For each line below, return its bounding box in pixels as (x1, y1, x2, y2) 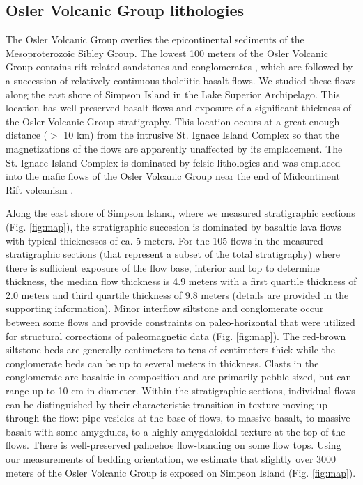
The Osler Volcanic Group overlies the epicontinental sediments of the (6, 32, 304, 47)
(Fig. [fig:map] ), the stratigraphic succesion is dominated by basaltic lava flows (6, 219, 341, 233)
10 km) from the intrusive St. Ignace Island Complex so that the (63, 128, 339, 142)
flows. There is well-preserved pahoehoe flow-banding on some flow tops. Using (6, 438, 341, 452)
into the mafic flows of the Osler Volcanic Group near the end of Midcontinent (6, 169, 340, 183)
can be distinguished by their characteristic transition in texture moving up (6, 397, 328, 411)
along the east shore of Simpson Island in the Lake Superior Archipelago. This (6, 86, 340, 101)
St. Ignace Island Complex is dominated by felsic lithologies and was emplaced (6, 155, 341, 169)
